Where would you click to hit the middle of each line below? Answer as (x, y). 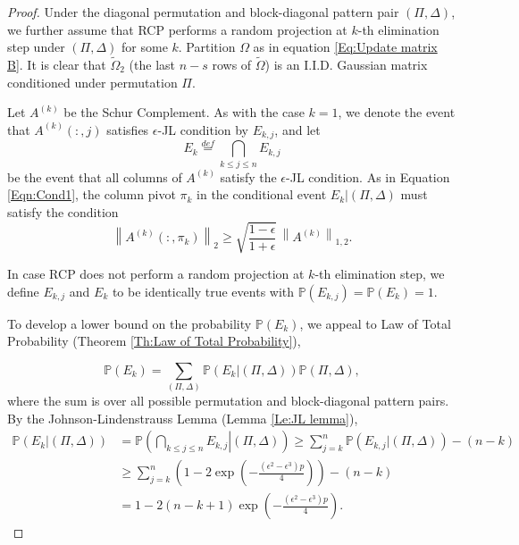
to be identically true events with (203, 291)
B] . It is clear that (57, 64)
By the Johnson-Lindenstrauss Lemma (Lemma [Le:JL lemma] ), (183, 418)
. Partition (207, 47)
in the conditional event (262, 194)
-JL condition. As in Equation (368, 176)
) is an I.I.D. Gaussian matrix (346, 64)
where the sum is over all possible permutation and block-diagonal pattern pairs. (228, 401)
